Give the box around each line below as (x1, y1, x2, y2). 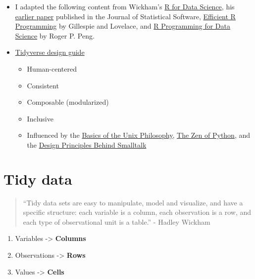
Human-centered (27, 63, 77, 74)
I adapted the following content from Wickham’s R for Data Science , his (15, 1, 235, 11)
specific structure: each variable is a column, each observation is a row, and (23, 207, 252, 217)
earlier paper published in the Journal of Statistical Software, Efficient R (15, 11, 236, 21)
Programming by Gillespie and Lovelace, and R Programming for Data (15, 21, 231, 31)
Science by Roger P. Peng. (15, 30, 95, 40)
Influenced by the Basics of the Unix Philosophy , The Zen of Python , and (27, 130, 251, 140)
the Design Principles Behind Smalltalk (27, 139, 147, 150)
